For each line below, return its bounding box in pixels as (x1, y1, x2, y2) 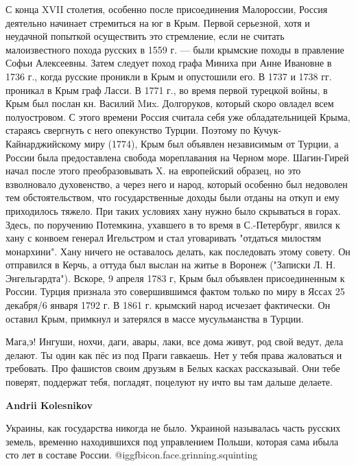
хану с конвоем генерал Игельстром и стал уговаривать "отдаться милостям (5, 231, 322, 245)
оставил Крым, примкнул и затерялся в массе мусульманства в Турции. (5, 311, 304, 325)
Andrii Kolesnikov (5, 397, 93, 412)
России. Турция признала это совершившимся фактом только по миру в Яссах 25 (5, 284, 345, 299)
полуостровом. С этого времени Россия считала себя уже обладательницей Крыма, (5, 109, 351, 124)
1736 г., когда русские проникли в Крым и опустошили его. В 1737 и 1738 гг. (5, 69, 332, 83)
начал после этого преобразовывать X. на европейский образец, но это (5, 163, 301, 178)
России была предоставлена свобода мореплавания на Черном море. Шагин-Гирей (5, 150, 349, 164)
